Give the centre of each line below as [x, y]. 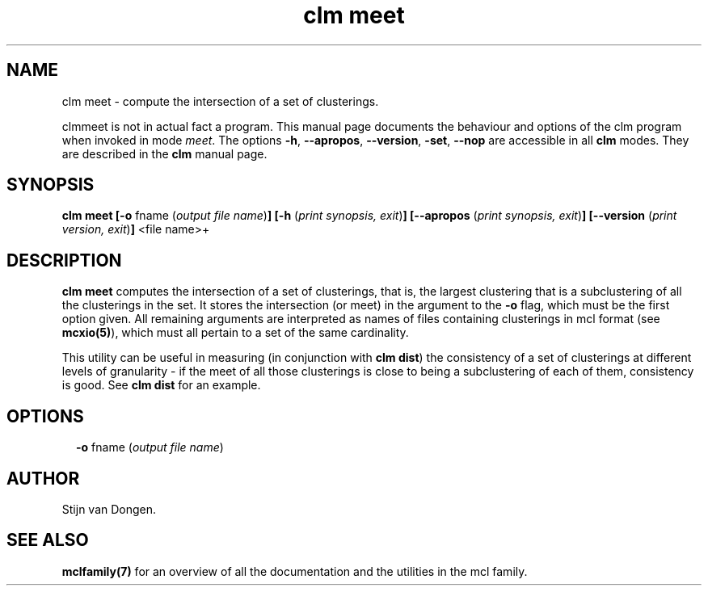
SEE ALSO [48, 540]
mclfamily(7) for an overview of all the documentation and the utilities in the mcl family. [295, 571]
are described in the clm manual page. [164, 153]
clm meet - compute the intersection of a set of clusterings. [220, 101]
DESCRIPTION [64, 260]
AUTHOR [43, 478]
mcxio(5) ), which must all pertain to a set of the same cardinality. [235, 333]
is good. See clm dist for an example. [161, 385]
